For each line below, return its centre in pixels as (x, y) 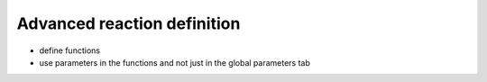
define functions (70, 50)
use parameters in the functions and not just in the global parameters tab (175, 62)
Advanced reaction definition (129, 23)
